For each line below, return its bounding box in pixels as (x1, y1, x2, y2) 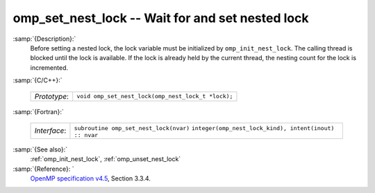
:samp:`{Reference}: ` (12, 165, 74, 173)
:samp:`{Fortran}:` (12, 107, 64, 116)
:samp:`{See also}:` (12, 145, 68, 154)
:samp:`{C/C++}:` (12, 76, 62, 84)
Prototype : (34, 91, 69, 101)
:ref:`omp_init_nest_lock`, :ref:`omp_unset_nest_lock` (30, 155, 181, 163)
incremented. (30, 63, 69, 72)
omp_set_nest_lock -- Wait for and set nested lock (12, 10, 309, 26)
